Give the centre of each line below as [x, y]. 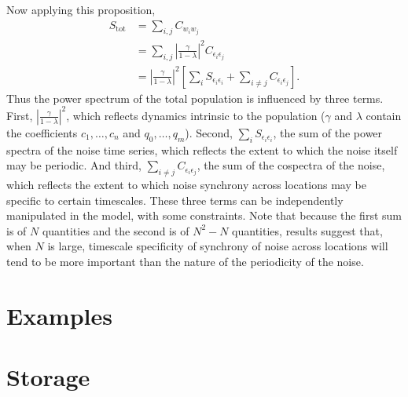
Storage [48, 377]
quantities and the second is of [116, 230]
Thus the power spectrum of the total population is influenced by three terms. [195, 98]
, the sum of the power [328, 132]
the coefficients [42, 132]
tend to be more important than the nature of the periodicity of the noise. [185, 262]
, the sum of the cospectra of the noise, [291, 165]
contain [384, 115]
